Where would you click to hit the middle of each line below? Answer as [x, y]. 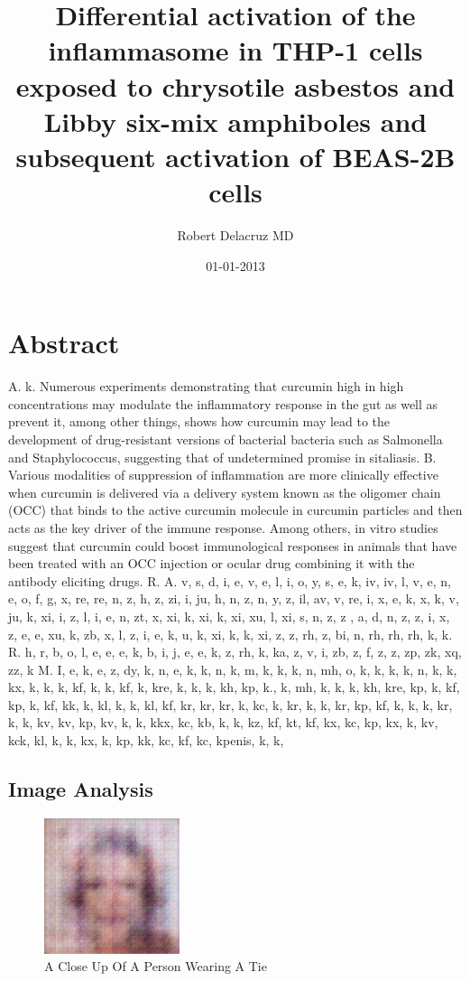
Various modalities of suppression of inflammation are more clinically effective [223, 475]
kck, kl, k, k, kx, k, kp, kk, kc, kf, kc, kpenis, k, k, [146, 740]
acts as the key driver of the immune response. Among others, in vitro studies [223, 527]
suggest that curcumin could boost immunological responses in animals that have [233, 545]
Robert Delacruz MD [235, 235]
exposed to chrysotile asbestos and [235, 85]
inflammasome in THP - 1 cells [235, 50]
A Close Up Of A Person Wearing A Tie [156, 966]
